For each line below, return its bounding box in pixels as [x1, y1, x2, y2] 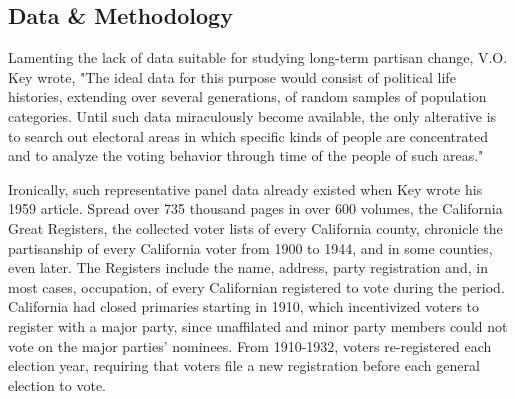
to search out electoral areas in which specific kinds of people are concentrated [8, 125, 488, 146]
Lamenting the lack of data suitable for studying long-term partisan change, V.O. [8, 47, 508, 68]
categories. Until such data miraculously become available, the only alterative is [8, 105, 497, 126]
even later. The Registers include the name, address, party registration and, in [8, 257, 488, 278]
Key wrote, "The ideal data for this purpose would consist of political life [8, 66, 456, 87]
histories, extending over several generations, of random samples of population [8, 86, 487, 107]
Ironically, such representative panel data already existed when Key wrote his [8, 178, 483, 199]
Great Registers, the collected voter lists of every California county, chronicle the [8, 217, 503, 238]
